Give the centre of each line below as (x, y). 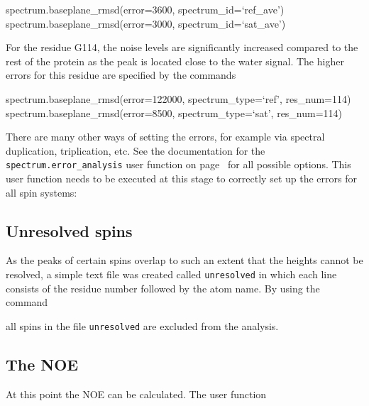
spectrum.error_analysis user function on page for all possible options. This (178, 164)
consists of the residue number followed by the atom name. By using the (163, 288)
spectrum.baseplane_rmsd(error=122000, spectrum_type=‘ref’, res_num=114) (178, 98)
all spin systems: (42, 192)
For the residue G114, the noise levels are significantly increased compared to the (182, 47)
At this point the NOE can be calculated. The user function (136, 394)
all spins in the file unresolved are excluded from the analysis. (142, 325)
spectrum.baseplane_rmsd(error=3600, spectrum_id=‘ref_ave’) (145, 9)
